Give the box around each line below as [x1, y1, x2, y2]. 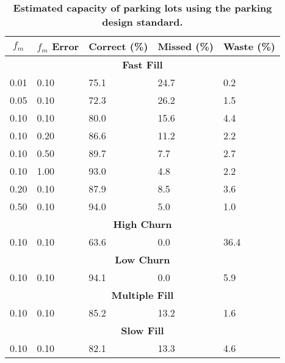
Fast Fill [122, 57, 163, 71]
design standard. [102, 15, 183, 29]
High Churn [113, 217, 172, 231]
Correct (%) [88, 39, 148, 53]
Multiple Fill [111, 288, 174, 302]
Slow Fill [121, 323, 164, 337]
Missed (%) [157, 39, 214, 53]
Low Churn [115, 252, 170, 266]
